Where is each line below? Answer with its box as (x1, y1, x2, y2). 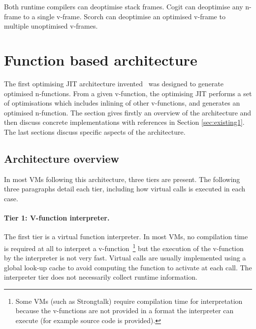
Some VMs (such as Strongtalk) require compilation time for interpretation (15, 295, 243, 306)
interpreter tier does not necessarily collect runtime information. (4, 272, 197, 282)
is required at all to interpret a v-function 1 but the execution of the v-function (4, 241, 244, 253)
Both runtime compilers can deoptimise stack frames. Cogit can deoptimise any (4, 1, 243, 11)
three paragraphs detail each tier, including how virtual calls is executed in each (4, 183, 246, 194)
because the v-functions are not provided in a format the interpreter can (15, 305, 234, 316)
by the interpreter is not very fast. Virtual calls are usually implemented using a (4, 253, 246, 263)
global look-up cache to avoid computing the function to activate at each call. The (4, 262, 252, 272)
